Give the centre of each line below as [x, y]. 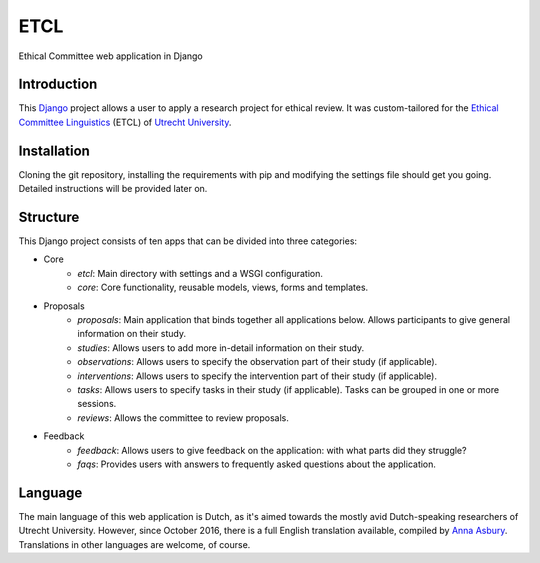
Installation [54, 150]
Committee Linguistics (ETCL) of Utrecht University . [125, 122]
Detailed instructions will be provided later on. [113, 189]
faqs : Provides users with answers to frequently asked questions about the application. [257, 464]
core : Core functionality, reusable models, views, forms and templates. [223, 287]
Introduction [58, 84]
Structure [49, 216]
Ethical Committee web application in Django [111, 56]
